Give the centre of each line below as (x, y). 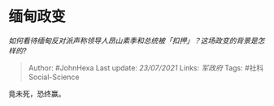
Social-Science (54, 77)
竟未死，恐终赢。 (37, 93)
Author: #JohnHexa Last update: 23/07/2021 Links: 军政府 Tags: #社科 (146, 68)
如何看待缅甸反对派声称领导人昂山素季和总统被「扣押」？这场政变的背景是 (133, 40)
